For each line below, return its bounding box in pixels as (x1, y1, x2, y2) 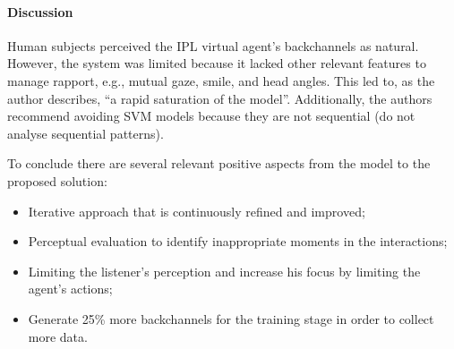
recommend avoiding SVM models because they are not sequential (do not (7, 106, 415, 125)
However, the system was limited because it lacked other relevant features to (7, 54, 426, 72)
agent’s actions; (28, 279, 113, 298)
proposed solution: (7, 171, 107, 190)
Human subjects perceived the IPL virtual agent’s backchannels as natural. (7, 36, 419, 55)
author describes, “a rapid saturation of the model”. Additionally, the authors (7, 89, 433, 107)
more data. (28, 327, 88, 345)
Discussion (7, 2, 73, 21)
